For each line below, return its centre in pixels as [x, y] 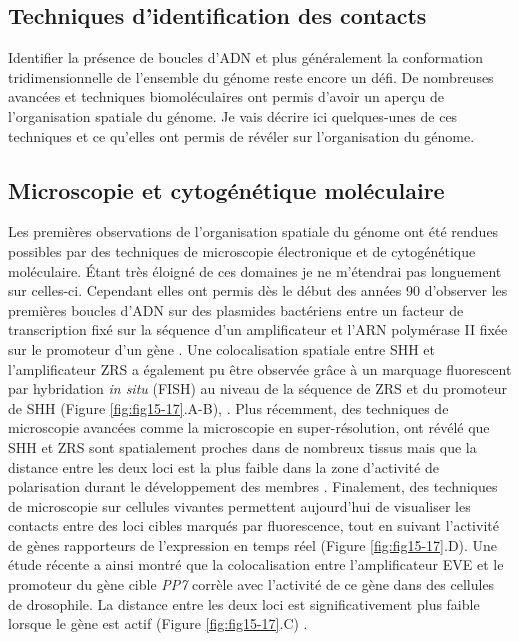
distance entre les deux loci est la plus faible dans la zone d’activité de [223, 466]
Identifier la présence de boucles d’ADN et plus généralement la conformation [246, 57]
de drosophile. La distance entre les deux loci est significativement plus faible [244, 603]
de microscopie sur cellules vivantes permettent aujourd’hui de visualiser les [239, 505]
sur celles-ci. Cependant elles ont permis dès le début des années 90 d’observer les [258, 290]
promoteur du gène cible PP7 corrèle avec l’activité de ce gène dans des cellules [251, 584]
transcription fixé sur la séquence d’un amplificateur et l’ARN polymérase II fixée [258, 329]
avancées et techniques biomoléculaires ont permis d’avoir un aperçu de [226, 96]
